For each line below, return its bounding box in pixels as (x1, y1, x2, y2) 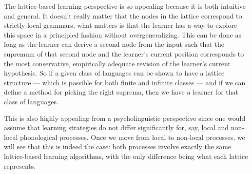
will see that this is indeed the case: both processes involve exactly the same (4, 141, 232, 152)
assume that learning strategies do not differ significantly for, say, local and (4, 122, 229, 133)
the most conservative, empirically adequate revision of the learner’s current (4, 58, 231, 68)
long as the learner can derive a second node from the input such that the (4, 39, 224, 49)
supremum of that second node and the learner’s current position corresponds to (4, 48, 244, 58)
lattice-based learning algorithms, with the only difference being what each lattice (4, 151, 248, 161)
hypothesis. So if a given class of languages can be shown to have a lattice (4, 68, 225, 78)
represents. (4, 160, 36, 171)
